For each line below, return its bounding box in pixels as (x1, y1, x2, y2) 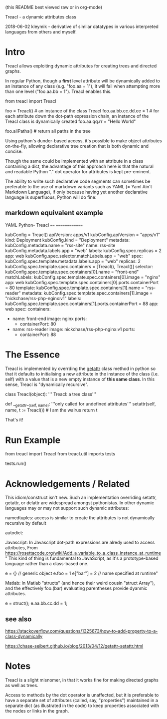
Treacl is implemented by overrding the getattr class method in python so (5, 365, 156, 371)
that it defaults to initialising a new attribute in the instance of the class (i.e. (5, 370, 159, 376)
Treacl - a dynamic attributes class (5, 14, 76, 19)
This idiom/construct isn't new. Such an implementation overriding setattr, (5, 494, 157, 501)
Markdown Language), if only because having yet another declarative (5, 189, 148, 195)
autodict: (5, 530, 23, 536)
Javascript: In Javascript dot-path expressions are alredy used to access (5, 539, 155, 546)
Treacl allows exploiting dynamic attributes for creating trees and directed (5, 62, 157, 69)
